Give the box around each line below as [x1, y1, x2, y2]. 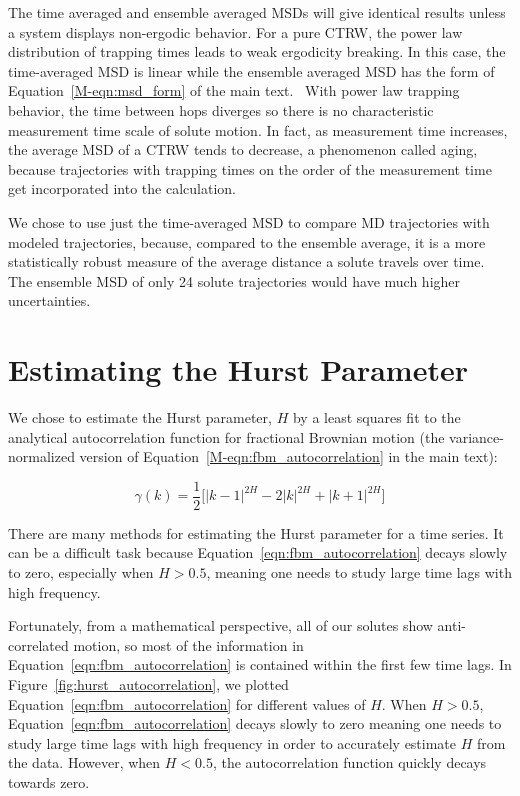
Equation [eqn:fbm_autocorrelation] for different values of [8, 693, 366, 714]
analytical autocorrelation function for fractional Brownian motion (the [8, 426, 445, 447]
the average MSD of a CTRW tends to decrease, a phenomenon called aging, [8, 139, 478, 160]
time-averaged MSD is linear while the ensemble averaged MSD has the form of [8, 60, 495, 81]
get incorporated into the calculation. [8, 178, 236, 199]
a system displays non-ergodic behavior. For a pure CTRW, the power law [8, 21, 463, 42]
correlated [8, 634, 69, 655]
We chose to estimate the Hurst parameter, [8, 407, 272, 428]
